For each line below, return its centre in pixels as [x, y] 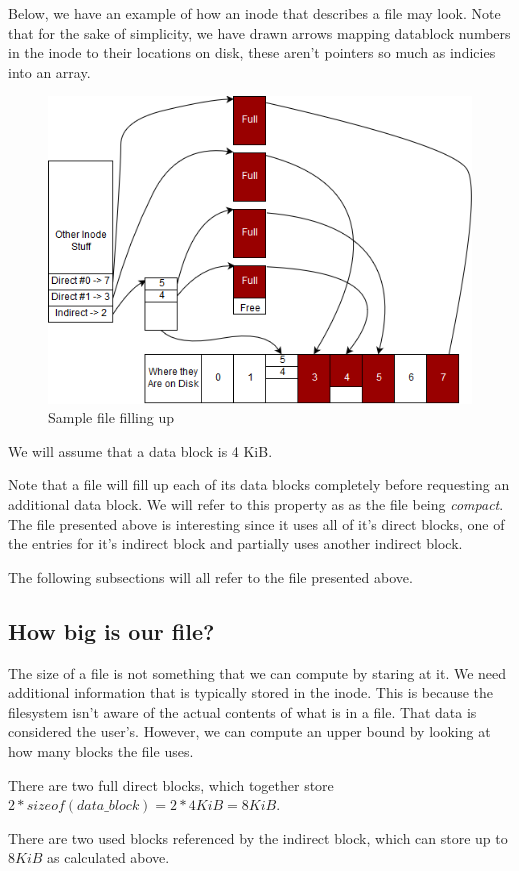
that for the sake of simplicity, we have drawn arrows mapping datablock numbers [259, 32]
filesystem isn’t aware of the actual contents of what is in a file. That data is [242, 711]
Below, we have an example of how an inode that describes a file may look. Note [254, 13]
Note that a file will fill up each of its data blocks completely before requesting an [259, 484]
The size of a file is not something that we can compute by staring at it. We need [257, 672]
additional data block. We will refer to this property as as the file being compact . [256, 504]
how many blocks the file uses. [101, 751]
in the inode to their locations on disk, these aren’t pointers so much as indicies [252, 52]
